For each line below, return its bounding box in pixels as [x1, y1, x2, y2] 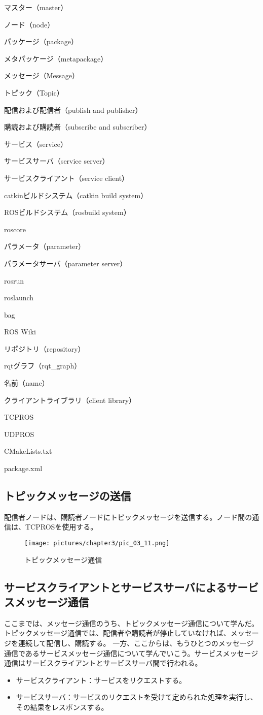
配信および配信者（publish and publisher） [4, 104, 142, 115]
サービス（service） [4, 138, 67, 149]
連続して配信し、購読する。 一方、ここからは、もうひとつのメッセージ [18, 638, 254, 648]
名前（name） [4, 378, 49, 388]
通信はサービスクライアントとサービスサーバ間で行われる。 [4, 658, 202, 668]
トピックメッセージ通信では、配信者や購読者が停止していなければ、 [4, 628, 231, 638]
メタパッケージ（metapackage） [4, 53, 108, 64]
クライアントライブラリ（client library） [4, 394, 136, 405]
